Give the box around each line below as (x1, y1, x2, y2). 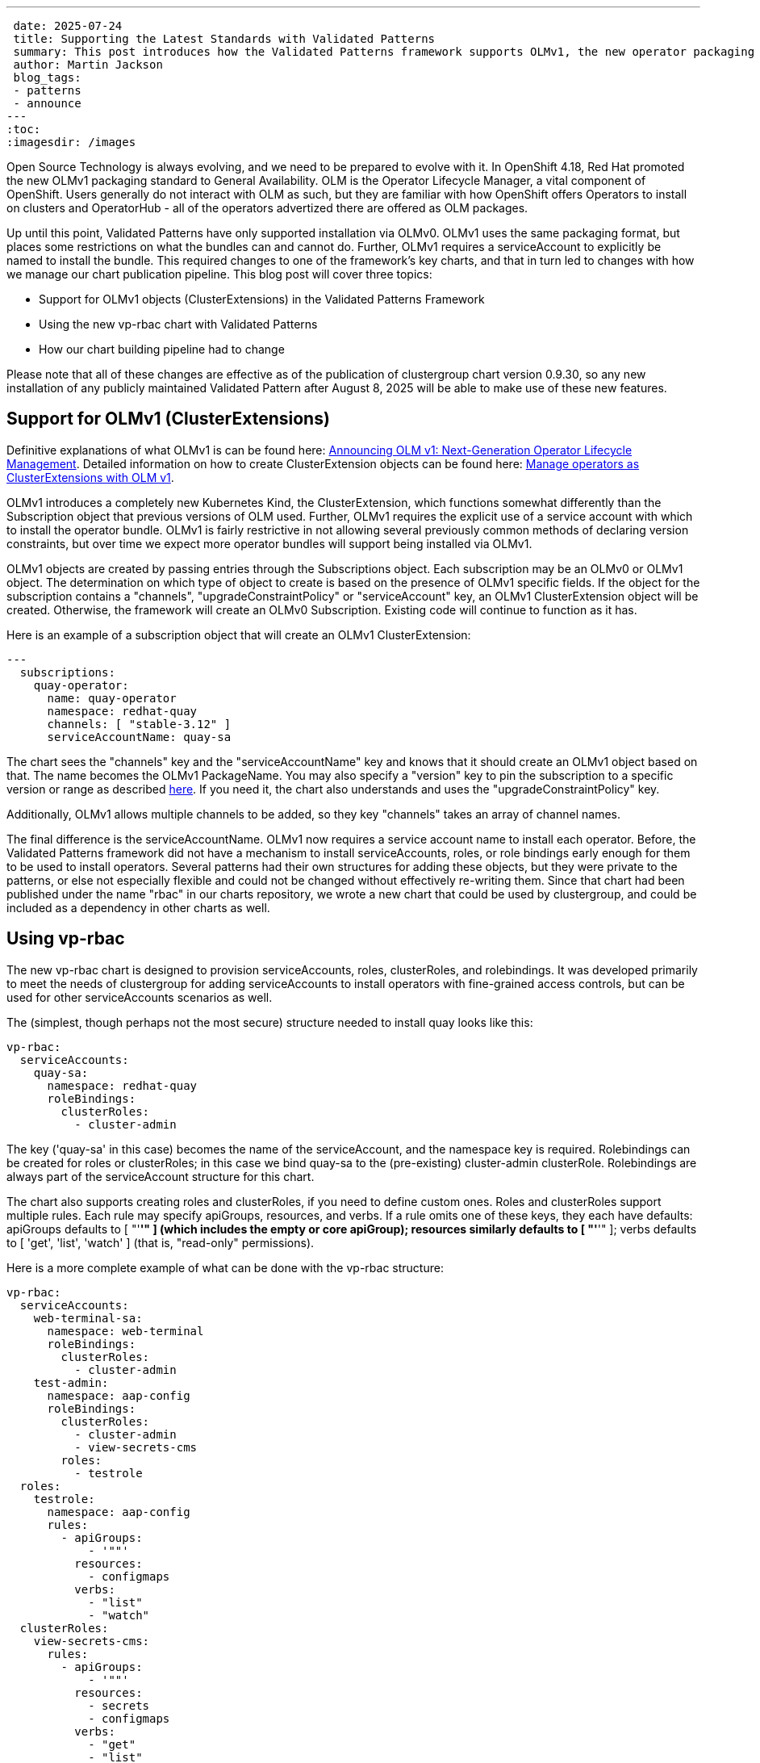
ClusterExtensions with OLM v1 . (6, 470, 174, 484)
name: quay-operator (47, 691, 177, 705)
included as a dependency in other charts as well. (6, 900, 270, 915)
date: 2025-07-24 (13, 19, 123, 32)
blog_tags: (13, 71, 81, 84)
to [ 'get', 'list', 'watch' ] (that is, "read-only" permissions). (6, 1235, 315, 1250)
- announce (13, 97, 81, 110)
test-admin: (33, 1376, 109, 1389)
